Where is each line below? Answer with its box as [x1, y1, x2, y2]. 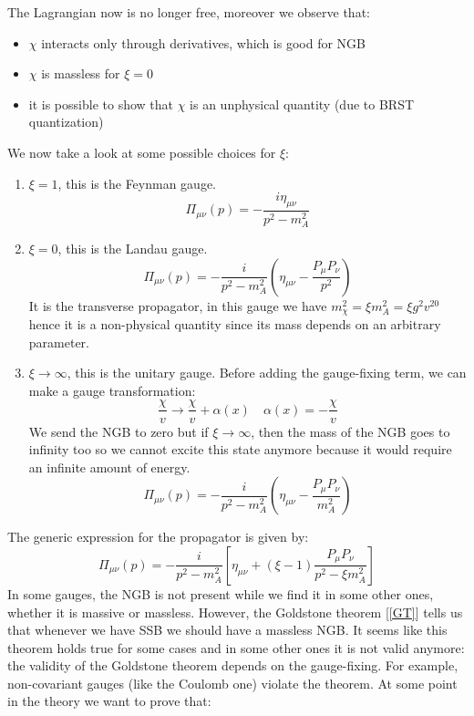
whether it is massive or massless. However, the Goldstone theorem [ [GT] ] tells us [7, 602, 463, 621]
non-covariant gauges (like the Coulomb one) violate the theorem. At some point [7, 673, 458, 692]
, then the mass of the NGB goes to [251, 421, 450, 441]
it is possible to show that [28, 94, 173, 113]
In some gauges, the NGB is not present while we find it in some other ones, [7, 584, 434, 603]
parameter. [28, 332, 89, 351]
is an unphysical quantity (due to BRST [190, 94, 415, 113]
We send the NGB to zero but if [28, 421, 209, 441]
